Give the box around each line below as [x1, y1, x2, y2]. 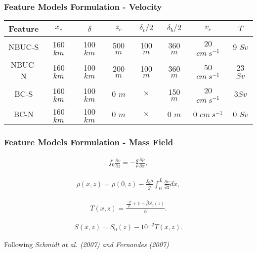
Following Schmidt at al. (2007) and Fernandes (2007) [4, 239, 169, 250]
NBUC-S [8, 41, 39, 53]
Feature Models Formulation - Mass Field [4, 135, 173, 148]
